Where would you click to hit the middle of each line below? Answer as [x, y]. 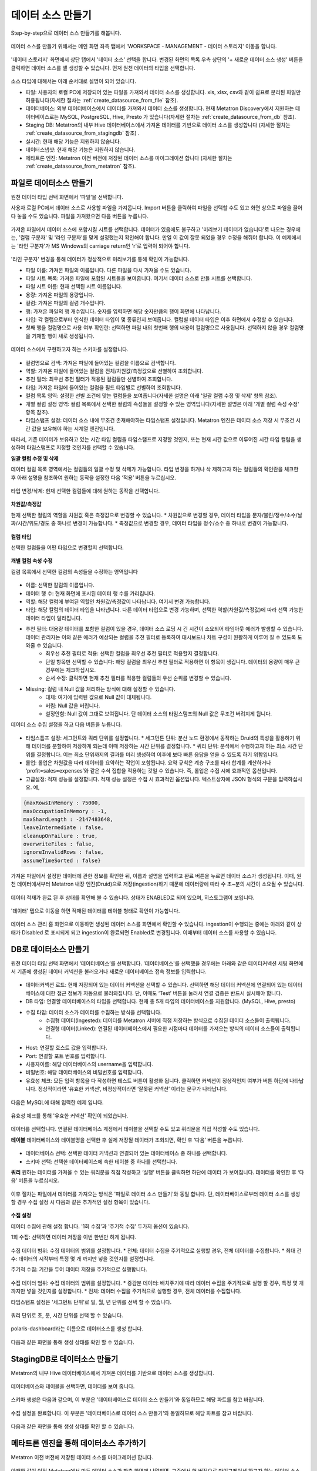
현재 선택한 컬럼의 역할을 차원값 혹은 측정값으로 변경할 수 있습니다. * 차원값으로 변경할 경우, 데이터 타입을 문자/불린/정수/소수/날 [156, 515]
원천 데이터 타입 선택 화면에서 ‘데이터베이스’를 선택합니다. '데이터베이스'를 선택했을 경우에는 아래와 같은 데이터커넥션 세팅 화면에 [157, 963]
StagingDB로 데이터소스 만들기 [65, 1359]
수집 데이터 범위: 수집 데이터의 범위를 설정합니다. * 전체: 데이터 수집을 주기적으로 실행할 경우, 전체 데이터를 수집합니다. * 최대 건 [156, 1250]
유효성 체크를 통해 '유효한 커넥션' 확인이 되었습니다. [70, 1116]
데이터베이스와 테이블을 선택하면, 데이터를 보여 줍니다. [73, 1386]
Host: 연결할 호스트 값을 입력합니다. [67, 1048]
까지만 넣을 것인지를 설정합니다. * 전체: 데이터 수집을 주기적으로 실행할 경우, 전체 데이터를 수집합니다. [126, 1291]
